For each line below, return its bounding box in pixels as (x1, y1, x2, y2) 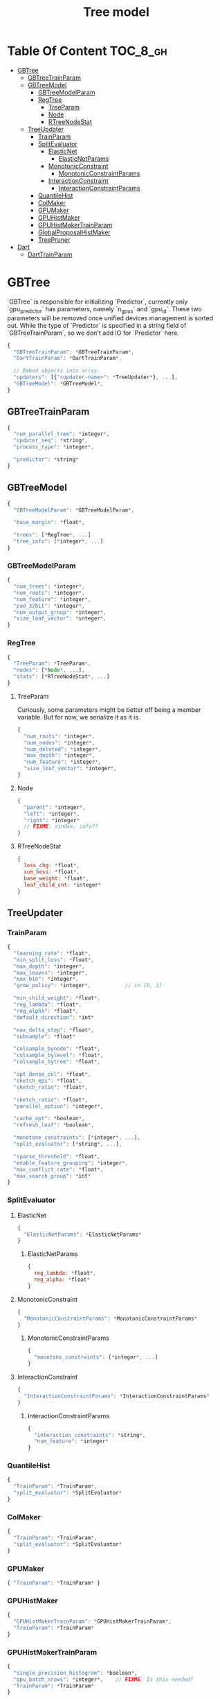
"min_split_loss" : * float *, (13, 956, 95, 964)
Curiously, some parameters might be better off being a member (17, 705, 201, 714)
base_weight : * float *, (24, 875, 89, 882)
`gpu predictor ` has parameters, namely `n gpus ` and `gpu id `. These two (7, 304, 202, 315)
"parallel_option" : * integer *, (13, 1103, 104, 1110)
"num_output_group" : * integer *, (13, 609, 107, 616)
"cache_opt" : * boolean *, (13, 1115, 85, 1122)
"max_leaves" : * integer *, (13, 969, 89, 976)
